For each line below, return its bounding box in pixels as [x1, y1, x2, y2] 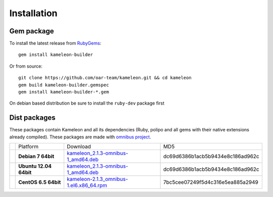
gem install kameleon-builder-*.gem [18, 89, 109, 95]
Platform [18, 143, 39, 150]
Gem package [9, 27, 54, 35]
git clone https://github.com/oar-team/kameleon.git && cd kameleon [18, 75, 192, 81]
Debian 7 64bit [18, 153, 55, 160]
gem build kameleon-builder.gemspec [18, 82, 109, 88]
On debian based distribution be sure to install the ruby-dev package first [9, 100, 164, 106]
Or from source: [9, 63, 43, 69]
